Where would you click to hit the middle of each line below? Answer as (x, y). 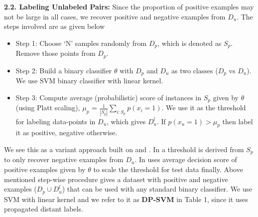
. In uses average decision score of (186, 159)
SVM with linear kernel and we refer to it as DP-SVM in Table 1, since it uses (126, 199)
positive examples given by (45, 169)
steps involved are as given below (55, 26)
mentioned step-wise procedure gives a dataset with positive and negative (116, 179)
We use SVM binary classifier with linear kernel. (89, 81)
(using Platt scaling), (48, 108)
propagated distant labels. (44, 209)
